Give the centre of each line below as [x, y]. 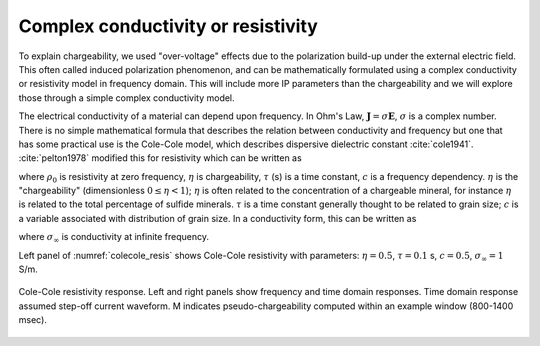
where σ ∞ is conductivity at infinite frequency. [114, 238]
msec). [32, 320]
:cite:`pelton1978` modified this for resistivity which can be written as [160, 158]
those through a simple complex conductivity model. [126, 97]
